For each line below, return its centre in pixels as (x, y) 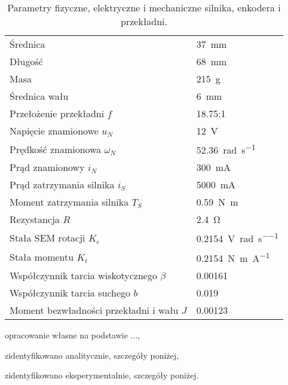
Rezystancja (35, 219)
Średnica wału (39, 96)
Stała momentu (42, 257)
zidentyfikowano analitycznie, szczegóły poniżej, (92, 355)
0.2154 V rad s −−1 (238, 238)
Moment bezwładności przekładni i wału (94, 310)
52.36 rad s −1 (226, 149)
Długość (26, 61)
